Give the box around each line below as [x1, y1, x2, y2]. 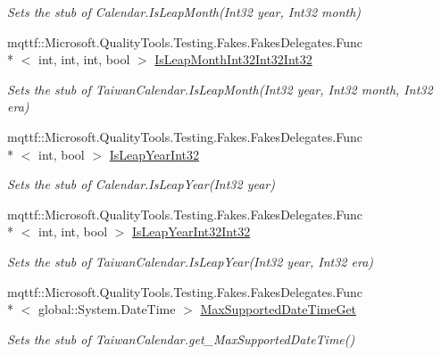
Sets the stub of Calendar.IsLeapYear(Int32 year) [7, 175, 275, 194]
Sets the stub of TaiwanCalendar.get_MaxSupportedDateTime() [7, 329, 355, 348]
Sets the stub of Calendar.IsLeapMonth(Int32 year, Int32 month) [7, 3, 362, 21]
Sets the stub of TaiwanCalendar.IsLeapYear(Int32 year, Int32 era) [7, 252, 374, 270]
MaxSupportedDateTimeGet [200, 300, 357, 318]
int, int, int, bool [37, 50, 130, 69]
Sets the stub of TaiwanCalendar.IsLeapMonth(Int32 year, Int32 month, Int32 [7, 79, 433, 98]
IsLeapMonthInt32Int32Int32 [154, 50, 312, 69]
